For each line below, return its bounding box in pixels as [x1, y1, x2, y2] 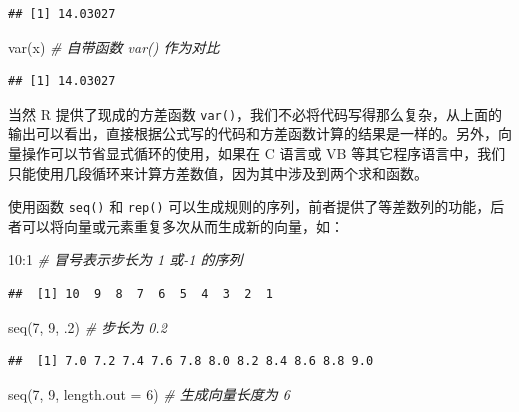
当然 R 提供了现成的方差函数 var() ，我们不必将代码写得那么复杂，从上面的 [8, 103, 503, 124]
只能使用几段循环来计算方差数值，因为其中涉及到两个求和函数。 [8, 162, 428, 183]
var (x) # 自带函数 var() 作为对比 [8, 36, 220, 57]
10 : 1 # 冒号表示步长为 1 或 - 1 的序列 [8, 249, 243, 270]
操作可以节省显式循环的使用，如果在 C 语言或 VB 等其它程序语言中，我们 [21, 143, 506, 164]
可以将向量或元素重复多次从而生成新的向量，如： [21, 215, 344, 236]
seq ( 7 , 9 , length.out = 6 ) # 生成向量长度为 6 [8, 383, 290, 404]
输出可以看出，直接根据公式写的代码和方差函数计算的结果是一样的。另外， [8, 123, 498, 144]
